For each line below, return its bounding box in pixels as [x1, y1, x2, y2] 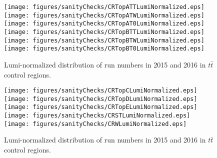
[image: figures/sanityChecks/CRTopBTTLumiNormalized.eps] [4, 28, 204, 35]
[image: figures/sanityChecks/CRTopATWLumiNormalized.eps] [4, 11, 204, 19]
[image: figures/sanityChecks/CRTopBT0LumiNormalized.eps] [4, 45, 204, 52]
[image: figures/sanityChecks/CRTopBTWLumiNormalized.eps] [4, 36, 204, 44]
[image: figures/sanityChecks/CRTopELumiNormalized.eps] [4, 103, 197, 111]
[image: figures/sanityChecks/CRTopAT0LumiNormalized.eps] [4, 20, 204, 27]
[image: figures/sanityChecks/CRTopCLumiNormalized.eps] [4, 87, 197, 94]
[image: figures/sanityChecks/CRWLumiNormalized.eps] [4, 120, 187, 127]
